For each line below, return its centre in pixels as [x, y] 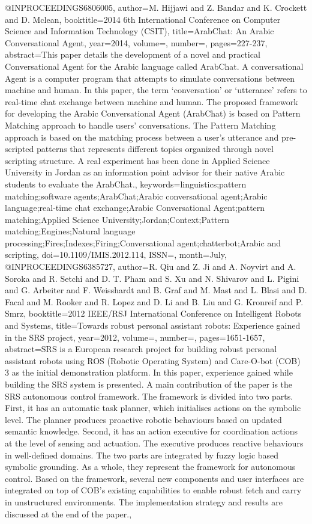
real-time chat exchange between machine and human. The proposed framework [151, 101]
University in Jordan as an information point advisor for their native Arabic [145, 172]
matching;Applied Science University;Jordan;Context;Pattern [117, 219]
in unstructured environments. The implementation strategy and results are [144, 501]
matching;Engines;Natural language [70, 231]
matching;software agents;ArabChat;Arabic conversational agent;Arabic [136, 196]
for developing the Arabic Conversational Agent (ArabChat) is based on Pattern [153, 113]
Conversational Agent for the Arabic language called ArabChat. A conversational [154, 66]
